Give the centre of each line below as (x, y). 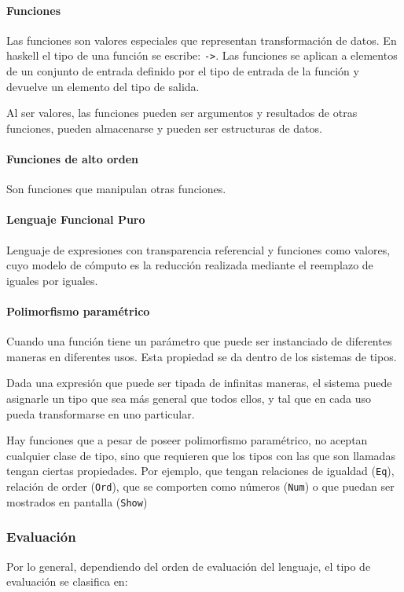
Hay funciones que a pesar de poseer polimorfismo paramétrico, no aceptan (187, 440)
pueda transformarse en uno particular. (101, 413)
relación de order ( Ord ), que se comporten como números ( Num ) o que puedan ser (200, 486)
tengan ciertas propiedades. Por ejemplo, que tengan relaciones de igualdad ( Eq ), (200, 471)
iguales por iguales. (52, 280)
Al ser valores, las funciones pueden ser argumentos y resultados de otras (182, 113)
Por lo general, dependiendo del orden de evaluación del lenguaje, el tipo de (189, 566)
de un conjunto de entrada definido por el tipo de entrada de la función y (183, 71)
